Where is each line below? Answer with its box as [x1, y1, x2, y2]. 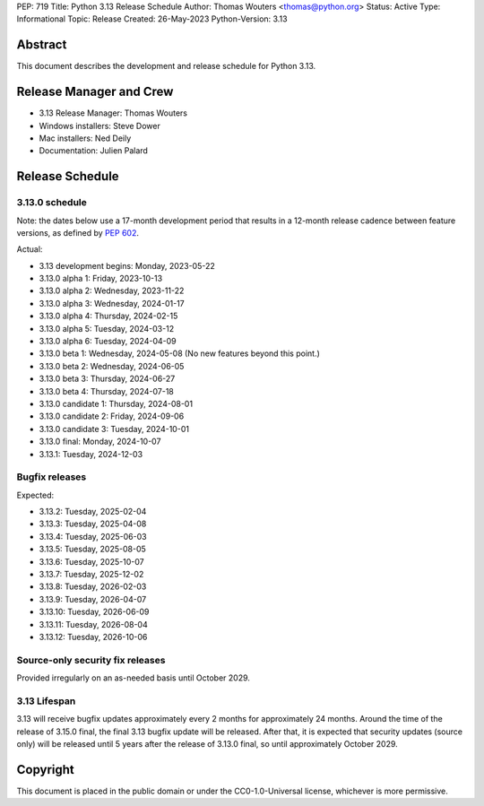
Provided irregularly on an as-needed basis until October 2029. [16, 672, 251, 683]
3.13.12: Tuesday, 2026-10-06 [39, 632, 148, 642]
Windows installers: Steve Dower [39, 120, 160, 131]
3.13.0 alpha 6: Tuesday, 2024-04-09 [39, 336, 177, 347]
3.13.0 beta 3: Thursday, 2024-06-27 [39, 373, 176, 385]
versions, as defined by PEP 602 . [16, 227, 139, 238]
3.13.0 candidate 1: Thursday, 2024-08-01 [39, 399, 193, 409]
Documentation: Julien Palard [39, 145, 148, 156]
